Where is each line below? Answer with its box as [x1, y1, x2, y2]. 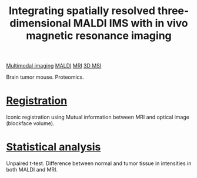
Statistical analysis [6, 140, 101, 154]
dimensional [9, 16, 72, 30]
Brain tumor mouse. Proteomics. [6, 73, 84, 80]
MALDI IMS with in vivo [73, 16, 188, 30]
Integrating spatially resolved [8, 4, 156, 18]
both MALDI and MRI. [6, 166, 58, 173]
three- [157, 4, 189, 18]
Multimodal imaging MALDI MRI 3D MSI [6, 62, 102, 69]
